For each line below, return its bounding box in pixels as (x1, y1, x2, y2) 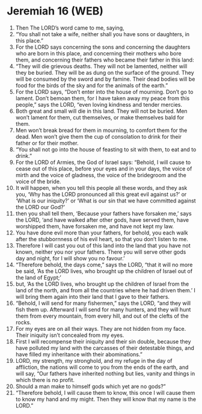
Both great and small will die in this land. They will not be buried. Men (15, 107, 188, 114)
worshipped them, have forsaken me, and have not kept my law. (15, 222, 174, 230)
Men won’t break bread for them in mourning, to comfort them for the (15, 127, 188, 134)
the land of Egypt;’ (15, 274, 62, 281)
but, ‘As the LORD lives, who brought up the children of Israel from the (15, 280, 189, 287)
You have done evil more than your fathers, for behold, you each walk (15, 229, 188, 236)
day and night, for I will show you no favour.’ (15, 254, 125, 262)
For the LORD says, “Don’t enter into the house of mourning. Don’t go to (15, 88, 194, 95)
